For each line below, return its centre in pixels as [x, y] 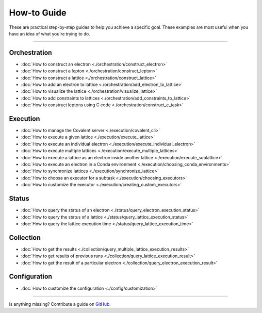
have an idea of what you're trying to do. [49, 33]
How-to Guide [38, 13]
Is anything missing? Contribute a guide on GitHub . [60, 304]
